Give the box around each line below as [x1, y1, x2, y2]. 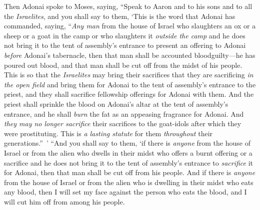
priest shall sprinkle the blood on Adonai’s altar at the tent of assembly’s [4, 98, 228, 109]
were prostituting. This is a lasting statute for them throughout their [4, 128, 213, 138]
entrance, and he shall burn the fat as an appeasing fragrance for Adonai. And [4, 108, 244, 119]
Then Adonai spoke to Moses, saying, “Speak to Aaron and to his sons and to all [4, 1, 252, 11]
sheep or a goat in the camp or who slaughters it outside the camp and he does [4, 30, 245, 40]
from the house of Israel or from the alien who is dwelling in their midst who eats [4, 177, 253, 187]
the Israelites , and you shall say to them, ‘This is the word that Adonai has [4, 10, 235, 21]
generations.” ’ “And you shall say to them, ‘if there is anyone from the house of [4, 138, 250, 148]
